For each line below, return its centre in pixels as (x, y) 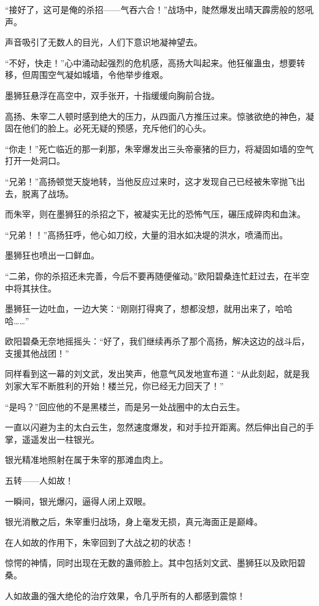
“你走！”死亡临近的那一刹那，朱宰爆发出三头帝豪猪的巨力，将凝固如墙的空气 (159, 148)
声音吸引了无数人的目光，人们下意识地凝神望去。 (104, 42)
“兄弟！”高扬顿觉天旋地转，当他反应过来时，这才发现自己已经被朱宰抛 (147, 181)
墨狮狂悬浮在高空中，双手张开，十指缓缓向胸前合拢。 (112, 95)
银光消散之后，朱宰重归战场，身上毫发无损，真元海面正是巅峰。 (134, 522)
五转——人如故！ (39, 480)
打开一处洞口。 (35, 161)
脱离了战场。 (48, 193)
